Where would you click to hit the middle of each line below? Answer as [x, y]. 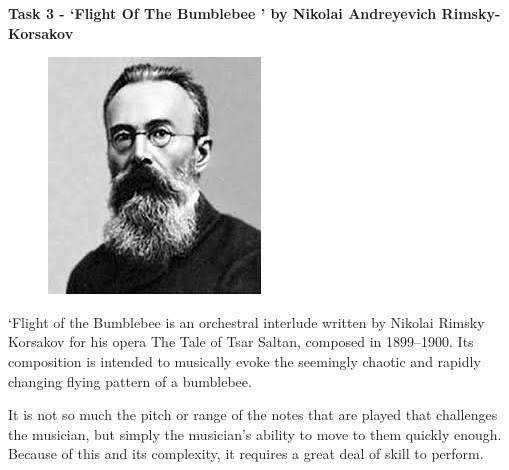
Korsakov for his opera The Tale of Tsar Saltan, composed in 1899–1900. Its [241, 341]
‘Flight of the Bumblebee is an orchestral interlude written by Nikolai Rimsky [246, 321]
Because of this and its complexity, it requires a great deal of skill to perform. [246, 453]
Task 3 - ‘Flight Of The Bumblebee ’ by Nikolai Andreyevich [222, 13]
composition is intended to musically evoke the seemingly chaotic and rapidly [244, 360]
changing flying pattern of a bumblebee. [130, 380]
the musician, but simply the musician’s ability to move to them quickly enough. [255, 433]
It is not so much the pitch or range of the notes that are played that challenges [253, 414]
